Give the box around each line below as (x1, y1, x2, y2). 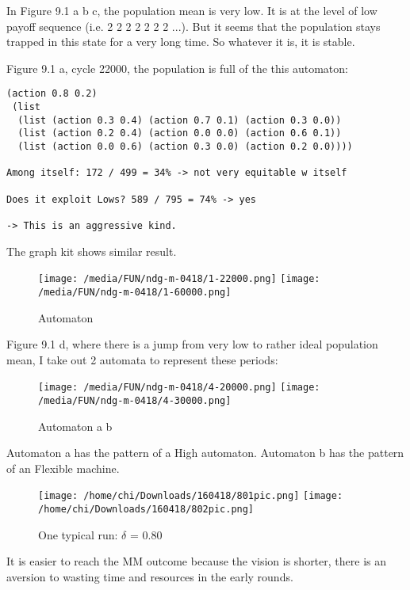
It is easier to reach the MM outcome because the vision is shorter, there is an (6, 553, 386, 569)
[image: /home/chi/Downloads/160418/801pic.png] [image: (38, 490, 343, 502)
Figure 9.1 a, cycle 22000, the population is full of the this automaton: (6, 59, 348, 76)
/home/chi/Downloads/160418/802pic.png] (38, 504, 255, 516)
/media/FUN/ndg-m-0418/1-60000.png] (38, 286, 232, 298)
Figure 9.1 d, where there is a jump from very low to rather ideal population (6, 336, 378, 352)
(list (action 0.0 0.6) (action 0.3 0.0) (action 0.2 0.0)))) (17, 141, 353, 152)
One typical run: (38, 526, 118, 542)
